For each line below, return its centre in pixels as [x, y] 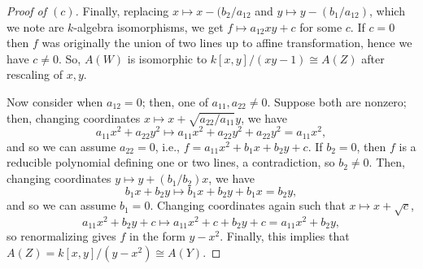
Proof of [27, 11]
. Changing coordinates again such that [248, 205]
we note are [35, 26]
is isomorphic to [167, 58]
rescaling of [35, 74]
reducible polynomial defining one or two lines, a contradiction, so [171, 162]
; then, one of [175, 101]
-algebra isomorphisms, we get [148, 26]
